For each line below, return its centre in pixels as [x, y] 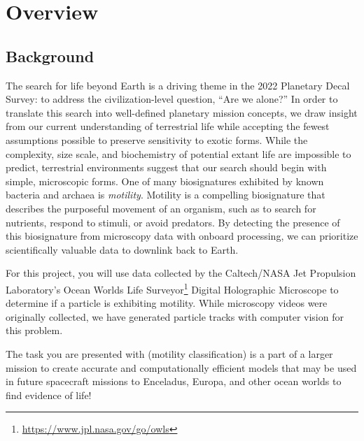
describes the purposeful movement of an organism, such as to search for [161, 208]
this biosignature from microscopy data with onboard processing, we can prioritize [182, 236]
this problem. [34, 330]
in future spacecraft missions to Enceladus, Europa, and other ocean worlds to [174, 381]
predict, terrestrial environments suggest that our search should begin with [166, 167]
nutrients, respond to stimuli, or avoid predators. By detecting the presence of [173, 222]
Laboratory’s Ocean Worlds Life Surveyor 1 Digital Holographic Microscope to [172, 288]
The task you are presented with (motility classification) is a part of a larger [169, 353]
